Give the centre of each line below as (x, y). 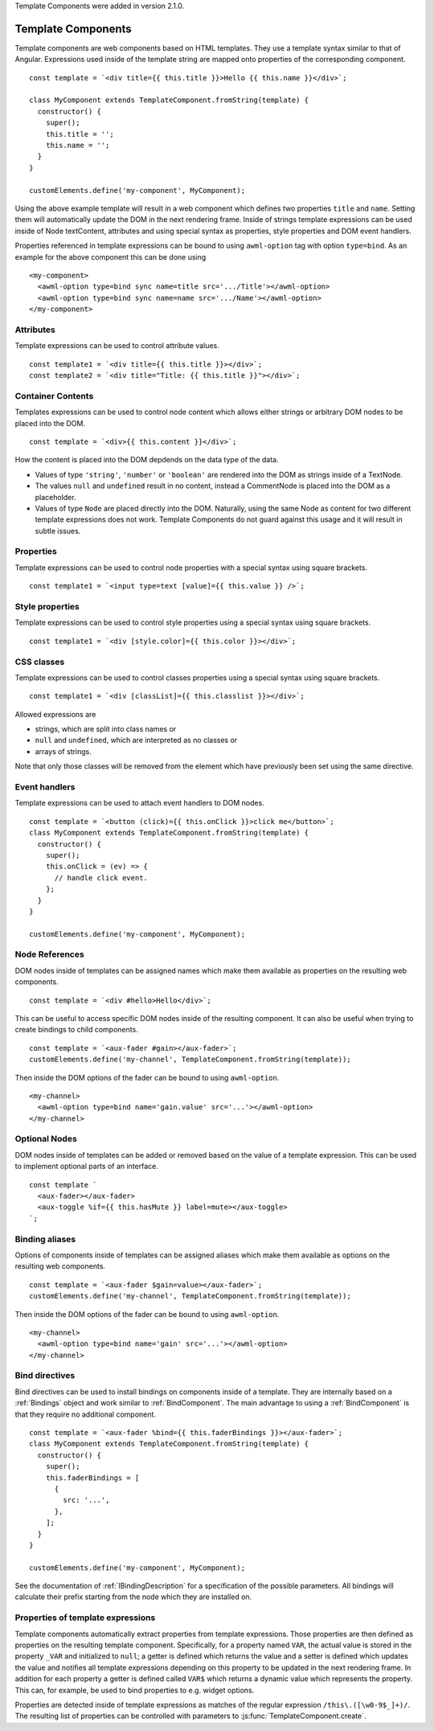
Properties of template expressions (85, 1618)
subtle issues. (58, 531)
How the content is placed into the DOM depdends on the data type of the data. (147, 460)
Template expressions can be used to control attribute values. (117, 346)
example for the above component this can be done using (111, 256)
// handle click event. (101, 878)
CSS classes (40, 662)
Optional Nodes (46, 1139)
